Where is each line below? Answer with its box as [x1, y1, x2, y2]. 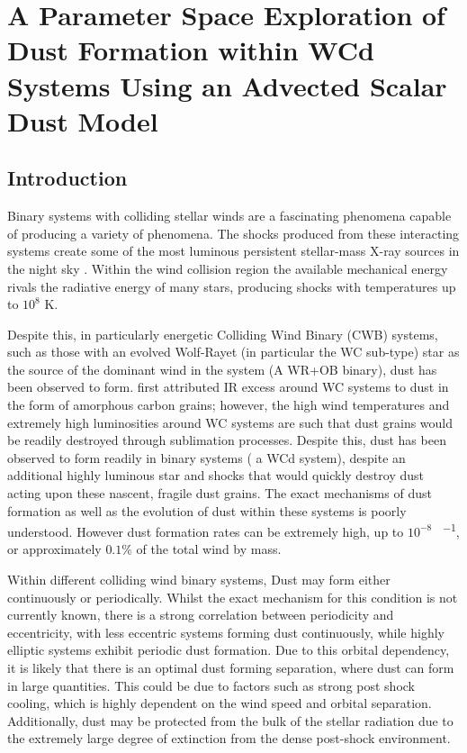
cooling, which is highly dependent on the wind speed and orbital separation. [7, 694, 432, 712]
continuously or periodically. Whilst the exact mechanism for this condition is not [7, 587, 458, 606]
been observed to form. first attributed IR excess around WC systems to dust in [7, 377, 449, 396]
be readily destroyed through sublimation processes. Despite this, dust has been [7, 431, 446, 449]
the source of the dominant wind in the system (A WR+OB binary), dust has [7, 359, 437, 378]
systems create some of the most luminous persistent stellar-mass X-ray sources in [7, 241, 460, 260]
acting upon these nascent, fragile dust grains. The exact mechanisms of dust [7, 484, 432, 503]
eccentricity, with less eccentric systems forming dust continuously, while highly [7, 622, 445, 641]
